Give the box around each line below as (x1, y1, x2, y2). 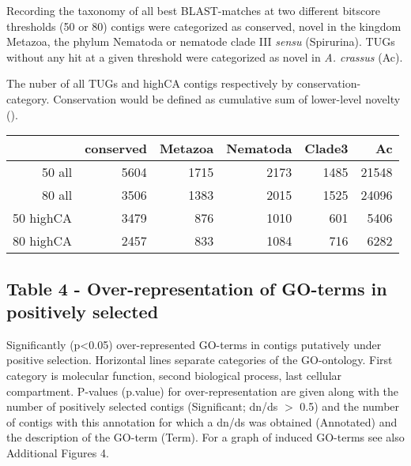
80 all (41, 186, 73, 205)
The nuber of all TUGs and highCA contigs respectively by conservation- (6, 75, 361, 92)
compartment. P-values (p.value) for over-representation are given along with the (6, 382, 399, 399)
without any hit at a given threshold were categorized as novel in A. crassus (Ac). (6, 48, 403, 65)
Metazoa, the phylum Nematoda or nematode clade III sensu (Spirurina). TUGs (6, 33, 395, 50)
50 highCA (13, 209, 73, 227)
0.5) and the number (300, 398, 400, 415)
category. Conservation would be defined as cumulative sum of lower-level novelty (6, 90, 401, 107)
